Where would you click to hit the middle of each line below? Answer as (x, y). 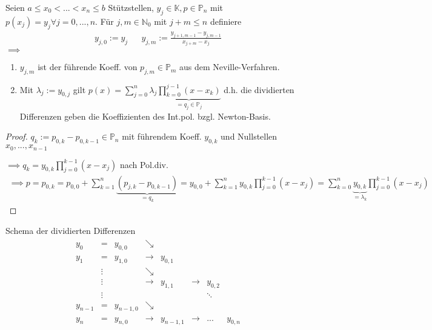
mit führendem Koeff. (162, 136)
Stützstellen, (131, 7)
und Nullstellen (249, 136)
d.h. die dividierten (259, 89)
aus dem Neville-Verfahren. (230, 67)
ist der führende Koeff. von (88, 67)
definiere (226, 21)
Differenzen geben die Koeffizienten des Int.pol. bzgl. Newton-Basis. (145, 116)
